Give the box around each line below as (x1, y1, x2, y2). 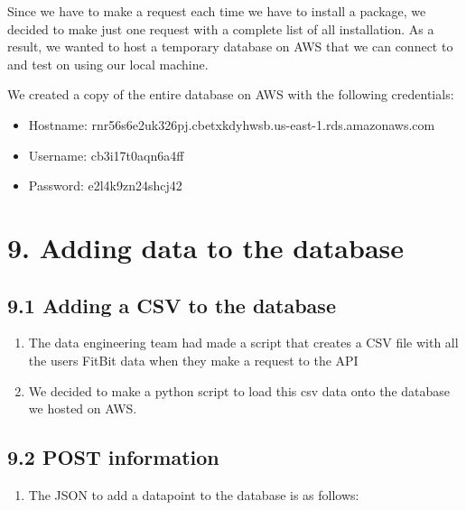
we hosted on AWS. (28, 399, 137, 418)
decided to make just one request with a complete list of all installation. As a (7, 19, 434, 38)
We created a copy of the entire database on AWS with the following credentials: (7, 85, 454, 104)
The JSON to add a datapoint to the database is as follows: (28, 485, 359, 504)
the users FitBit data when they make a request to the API (28, 350, 359, 369)
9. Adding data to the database (7, 228, 405, 265)
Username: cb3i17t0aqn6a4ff (28, 145, 184, 164)
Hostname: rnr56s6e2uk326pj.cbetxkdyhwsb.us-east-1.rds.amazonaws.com (28, 115, 435, 134)
